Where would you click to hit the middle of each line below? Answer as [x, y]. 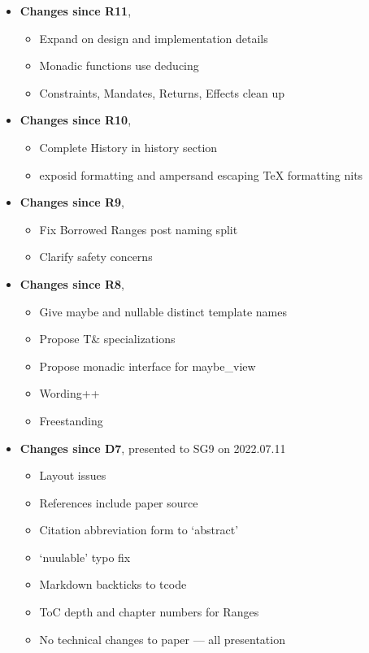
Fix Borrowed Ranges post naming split [139, 229]
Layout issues [73, 475]
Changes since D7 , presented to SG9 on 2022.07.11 [153, 448]
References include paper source [119, 502]
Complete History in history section [128, 147]
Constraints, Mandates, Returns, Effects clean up [162, 92]
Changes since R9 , [72, 202]
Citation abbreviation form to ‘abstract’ [139, 530]
